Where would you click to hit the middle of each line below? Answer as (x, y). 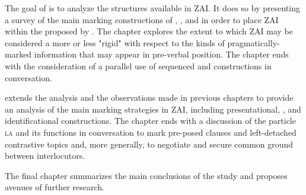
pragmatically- (254, 42)
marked (18, 54)
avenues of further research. (55, 187)
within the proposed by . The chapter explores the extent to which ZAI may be (149, 31)
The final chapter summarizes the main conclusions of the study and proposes (146, 175)
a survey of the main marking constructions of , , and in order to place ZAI (142, 19)
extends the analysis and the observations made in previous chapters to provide (149, 97)
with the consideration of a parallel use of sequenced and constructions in (138, 65)
